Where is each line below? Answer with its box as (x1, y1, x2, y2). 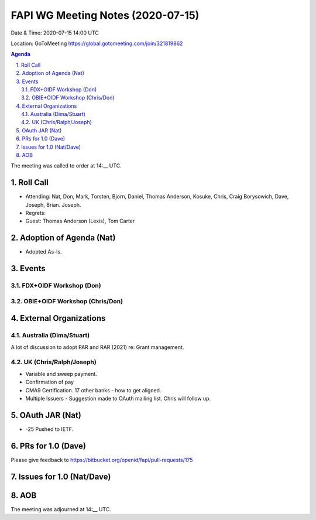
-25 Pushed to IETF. (25, 425, 74, 433)
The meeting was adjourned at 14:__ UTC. (11, 505, 111, 512)
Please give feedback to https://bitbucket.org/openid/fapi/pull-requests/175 (11, 456, 193, 463)
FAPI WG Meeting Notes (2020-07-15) (11, 9, 200, 22)
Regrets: (25, 210, 46, 217)
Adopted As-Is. (25, 248, 62, 255)
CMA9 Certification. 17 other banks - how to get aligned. (25, 386, 162, 394)
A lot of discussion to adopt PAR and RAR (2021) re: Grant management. (11, 343, 184, 351)
